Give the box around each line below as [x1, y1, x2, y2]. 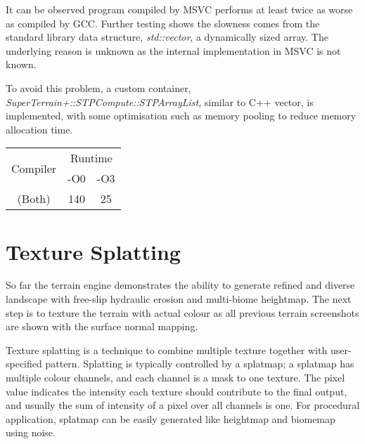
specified [6, 356, 42, 371]
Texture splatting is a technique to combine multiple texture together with [6, 342, 328, 357]
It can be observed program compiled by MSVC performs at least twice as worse [6, 2, 353, 16]
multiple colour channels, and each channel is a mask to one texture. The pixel [6, 370, 345, 385]
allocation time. [6, 122, 73, 136]
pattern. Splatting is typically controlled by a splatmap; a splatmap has [45, 356, 354, 371]
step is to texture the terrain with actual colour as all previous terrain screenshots [6, 305, 359, 320]
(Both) [17, 190, 51, 207]
